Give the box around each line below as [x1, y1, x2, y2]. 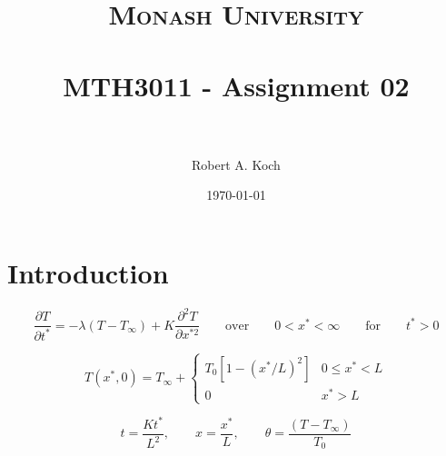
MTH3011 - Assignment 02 [63, 66, 410, 104]
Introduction [7, 253, 169, 291]
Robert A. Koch [192, 154, 281, 173]
